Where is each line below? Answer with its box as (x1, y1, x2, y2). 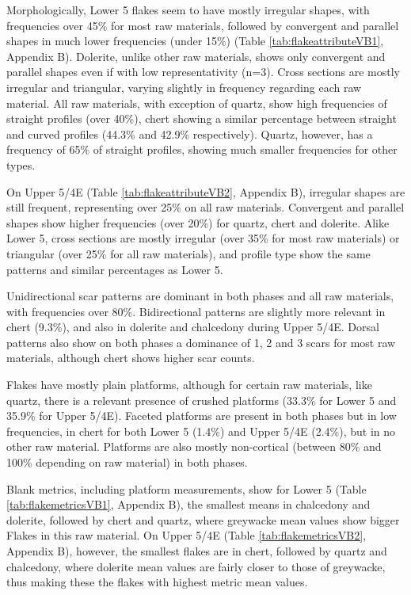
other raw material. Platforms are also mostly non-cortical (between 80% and (6, 438, 382, 455)
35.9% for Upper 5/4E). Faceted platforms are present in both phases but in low (6, 407, 397, 424)
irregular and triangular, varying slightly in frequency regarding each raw (6, 78, 362, 95)
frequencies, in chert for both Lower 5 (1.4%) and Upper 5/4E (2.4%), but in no (6, 422, 396, 439)
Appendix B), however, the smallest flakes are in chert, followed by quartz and (6, 543, 387, 559)
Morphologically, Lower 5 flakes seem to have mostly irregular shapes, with (6, 2, 370, 17)
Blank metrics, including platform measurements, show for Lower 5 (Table (6, 480, 367, 497)
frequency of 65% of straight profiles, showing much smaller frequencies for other (6, 141, 398, 158)
